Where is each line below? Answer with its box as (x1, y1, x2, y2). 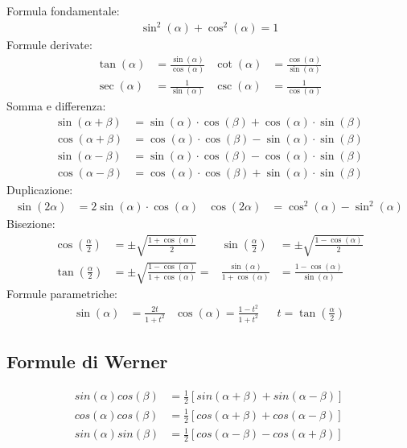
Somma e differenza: (6, 97, 106, 114)
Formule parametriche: (6, 285, 117, 302)
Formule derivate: (6, 36, 92, 53)
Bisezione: (6, 215, 55, 232)
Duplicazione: (6, 181, 73, 198)
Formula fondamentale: (6, 2, 120, 19)
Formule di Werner (6, 348, 168, 373)
